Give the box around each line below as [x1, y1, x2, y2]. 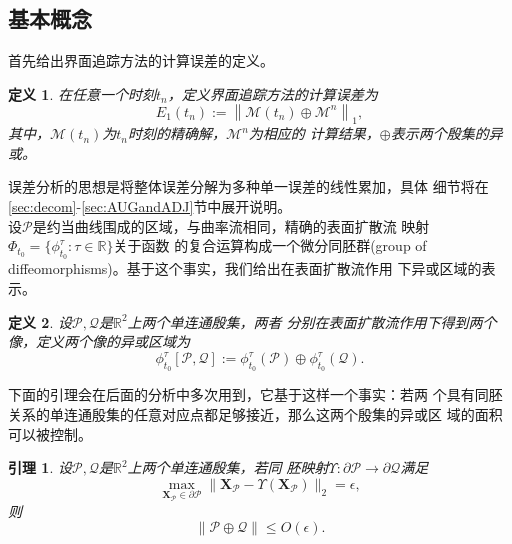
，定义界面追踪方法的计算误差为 [167, 83, 378, 104]
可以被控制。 [8, 423, 92, 444]
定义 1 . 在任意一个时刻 [8, 83, 156, 104]
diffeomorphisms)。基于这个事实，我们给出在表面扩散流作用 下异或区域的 [8, 258, 482, 279]
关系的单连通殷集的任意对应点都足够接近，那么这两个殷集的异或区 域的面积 [8, 404, 503, 425]
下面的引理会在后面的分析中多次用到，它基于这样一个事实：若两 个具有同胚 [8, 384, 503, 405]
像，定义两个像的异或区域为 [8, 331, 190, 352]
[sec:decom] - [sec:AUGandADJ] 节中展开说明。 [8, 195, 292, 216]
